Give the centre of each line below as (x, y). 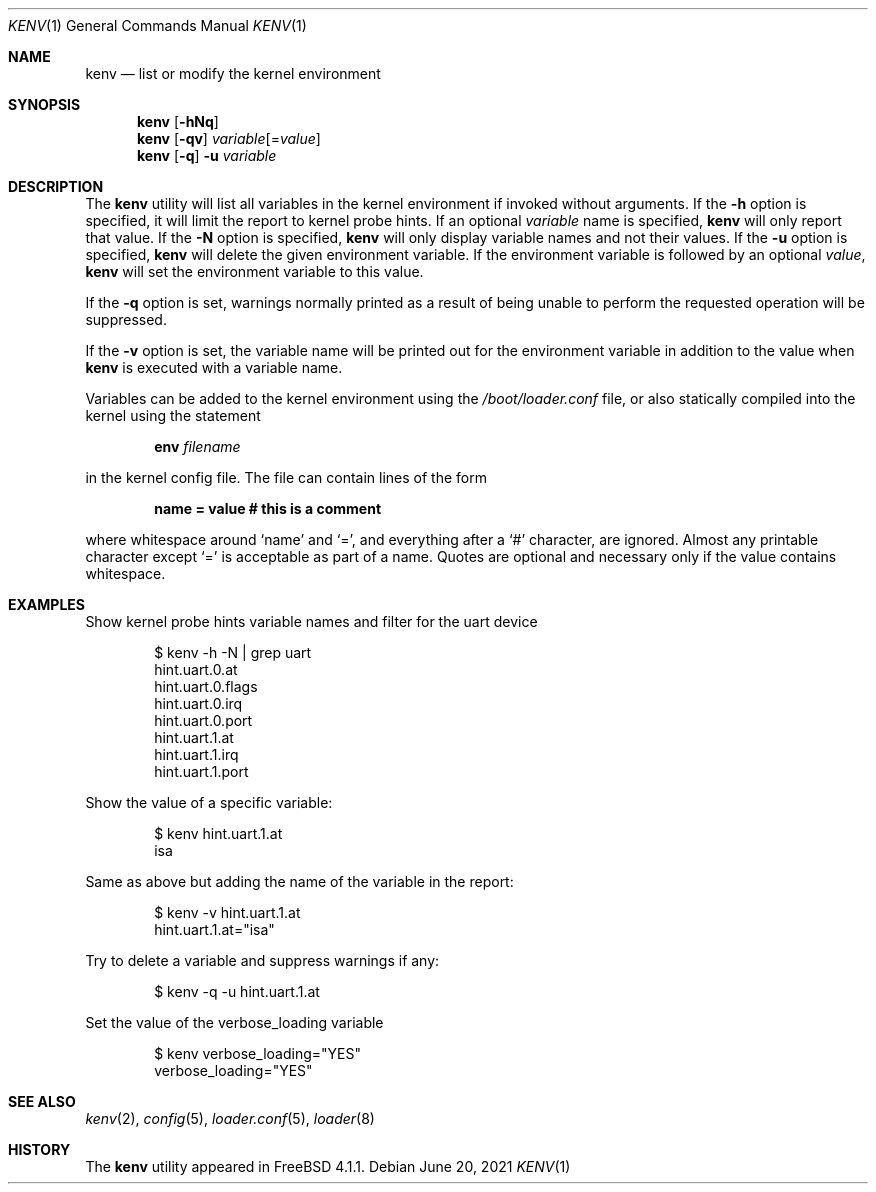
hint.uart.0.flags (206, 686)
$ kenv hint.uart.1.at (218, 833)
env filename (197, 446)
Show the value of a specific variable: (209, 802)
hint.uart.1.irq (196, 754)
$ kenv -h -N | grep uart (233, 652)
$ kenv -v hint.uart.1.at (227, 912)
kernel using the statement (173, 415)
